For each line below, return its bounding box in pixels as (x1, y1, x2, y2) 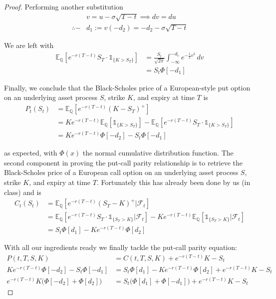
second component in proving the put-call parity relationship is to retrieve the (4, 157, 243, 167)
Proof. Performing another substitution (4, 1, 123, 11)
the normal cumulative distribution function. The (82, 147, 234, 158)
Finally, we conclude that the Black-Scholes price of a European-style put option (4, 82, 251, 92)
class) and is (4, 186, 41, 197)
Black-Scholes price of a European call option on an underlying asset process (4, 167, 239, 177)
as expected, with (4, 147, 57, 158)
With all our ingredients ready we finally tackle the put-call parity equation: (4, 242, 237, 252)
